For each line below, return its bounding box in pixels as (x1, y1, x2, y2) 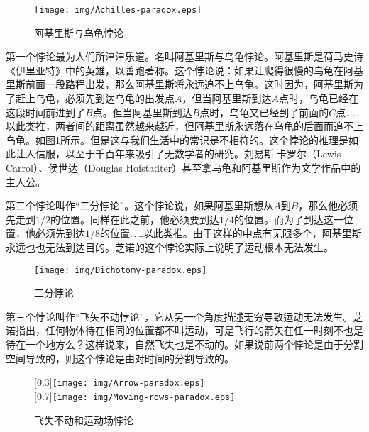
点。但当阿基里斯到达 (92, 104, 192, 119)
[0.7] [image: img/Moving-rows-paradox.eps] (34, 388, 236, 403)
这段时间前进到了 (6, 104, 85, 119)
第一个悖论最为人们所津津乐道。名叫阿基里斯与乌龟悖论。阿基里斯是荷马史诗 (6, 49, 363, 64)
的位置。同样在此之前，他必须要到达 (50, 211, 219, 226)
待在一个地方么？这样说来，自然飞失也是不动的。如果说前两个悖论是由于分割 (6, 337, 363, 351)
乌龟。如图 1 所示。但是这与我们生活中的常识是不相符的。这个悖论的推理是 (6, 132, 348, 147)
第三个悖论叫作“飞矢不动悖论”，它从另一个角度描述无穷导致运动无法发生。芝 (6, 309, 363, 323)
